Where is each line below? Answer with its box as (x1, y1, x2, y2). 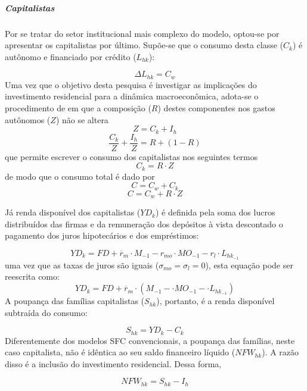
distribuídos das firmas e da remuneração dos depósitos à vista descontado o (5, 217, 283, 230)
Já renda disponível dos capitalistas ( (5, 206, 141, 218)
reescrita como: (5, 270, 60, 283)
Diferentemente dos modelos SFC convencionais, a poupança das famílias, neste (5, 334, 295, 346)
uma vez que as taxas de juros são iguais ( (5, 258, 159, 271)
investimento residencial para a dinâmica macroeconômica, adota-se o (5, 90, 259, 102)
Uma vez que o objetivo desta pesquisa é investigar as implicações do (5, 78, 257, 90)
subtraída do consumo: (5, 306, 88, 318)
